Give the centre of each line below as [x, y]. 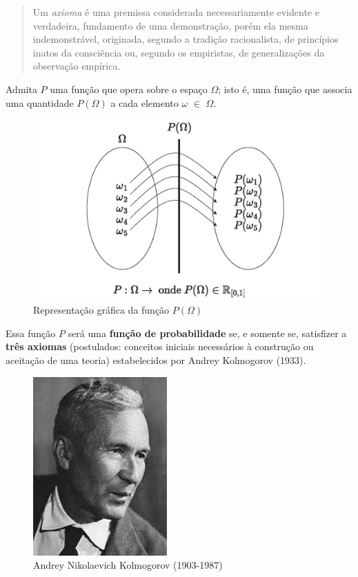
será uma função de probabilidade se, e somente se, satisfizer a [207, 333]
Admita [21, 89]
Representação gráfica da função [101, 310]
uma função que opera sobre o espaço [129, 89]
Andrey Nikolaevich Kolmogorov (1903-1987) [128, 565]
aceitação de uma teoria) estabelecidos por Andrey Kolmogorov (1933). [156, 360]
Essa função [31, 333]
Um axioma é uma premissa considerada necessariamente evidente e [176, 12]
